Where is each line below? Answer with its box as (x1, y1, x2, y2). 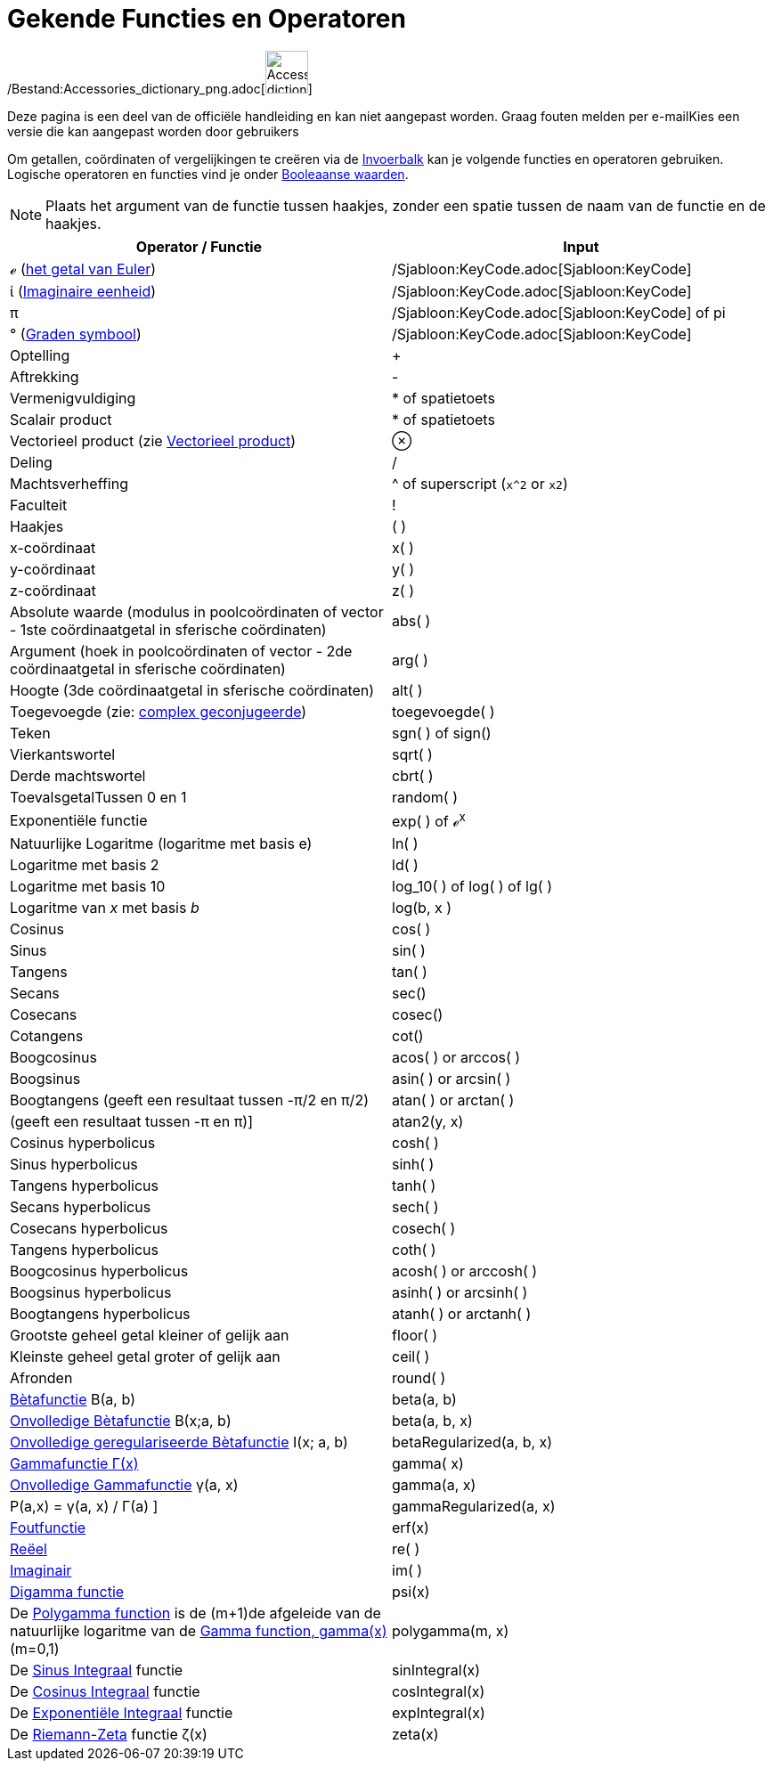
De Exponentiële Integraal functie (10, 1704, 233, 1723)
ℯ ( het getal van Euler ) (10, 259, 157, 278)
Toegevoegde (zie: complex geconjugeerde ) (10, 702, 307, 721)
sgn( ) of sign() (392, 723, 492, 742)
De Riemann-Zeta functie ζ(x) (10, 1725, 207, 1744)
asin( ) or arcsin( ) (392, 1070, 511, 1088)
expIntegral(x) (392, 1704, 485, 1723)
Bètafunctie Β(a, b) (10, 1390, 136, 1409)
